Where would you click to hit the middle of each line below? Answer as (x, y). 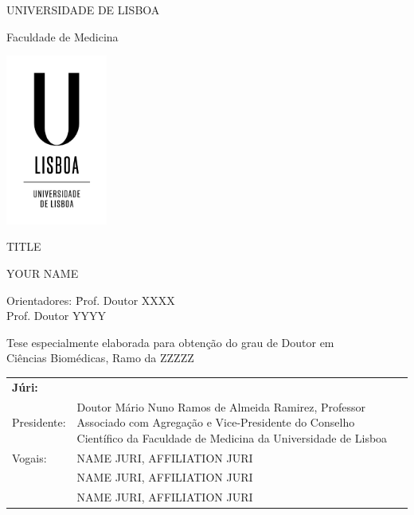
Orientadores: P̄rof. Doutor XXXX (91, 300)
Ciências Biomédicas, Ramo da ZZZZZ (100, 358)
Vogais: (29, 457)
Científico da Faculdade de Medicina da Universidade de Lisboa (232, 437)
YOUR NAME (43, 273)
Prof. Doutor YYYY (56, 316)
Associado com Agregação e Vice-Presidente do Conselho (216, 422)
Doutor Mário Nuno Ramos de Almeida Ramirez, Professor (221, 406)
